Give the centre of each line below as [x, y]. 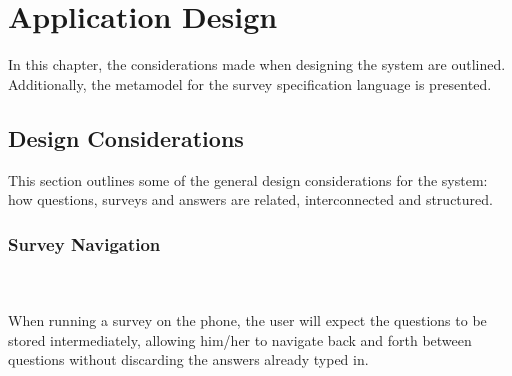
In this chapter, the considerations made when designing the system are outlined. [257, 64]
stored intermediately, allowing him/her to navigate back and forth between [240, 339]
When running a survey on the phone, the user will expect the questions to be [247, 320]
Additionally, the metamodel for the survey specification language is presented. [250, 83]
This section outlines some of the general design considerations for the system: [248, 179]
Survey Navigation [84, 243]
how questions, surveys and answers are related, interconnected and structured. [250, 199]
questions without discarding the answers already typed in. [188, 359]
